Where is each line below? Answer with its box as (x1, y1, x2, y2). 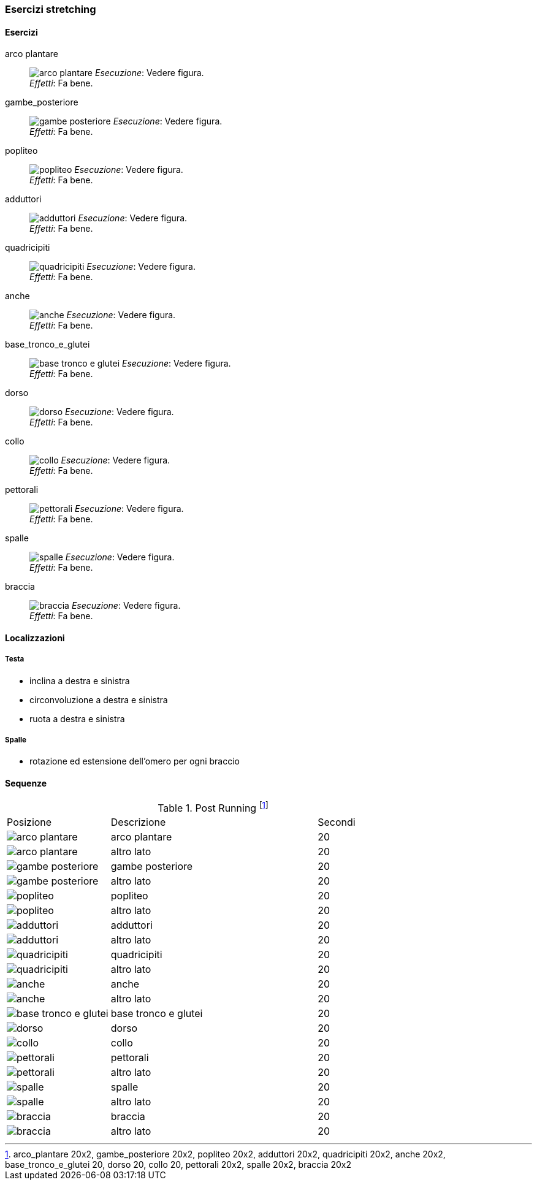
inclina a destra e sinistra (29, 675, 130, 686)
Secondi (318, 815, 356, 828)
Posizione (7, 815, 52, 828)
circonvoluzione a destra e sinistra (29, 694, 168, 705)
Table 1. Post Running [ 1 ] (158, 799, 268, 814)
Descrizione (110, 815, 166, 828)
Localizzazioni (5, 632, 65, 643)
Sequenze (5, 778, 47, 788)
